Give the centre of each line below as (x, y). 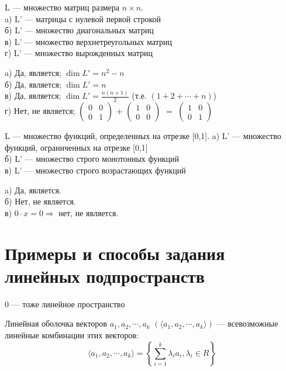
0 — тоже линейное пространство (65, 304)
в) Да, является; (33, 96)
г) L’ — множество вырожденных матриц (79, 53)
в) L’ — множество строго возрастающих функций (95, 170)
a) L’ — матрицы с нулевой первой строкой (83, 18)
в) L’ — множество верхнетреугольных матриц (88, 41)
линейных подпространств (105, 275)
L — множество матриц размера (62, 7)
